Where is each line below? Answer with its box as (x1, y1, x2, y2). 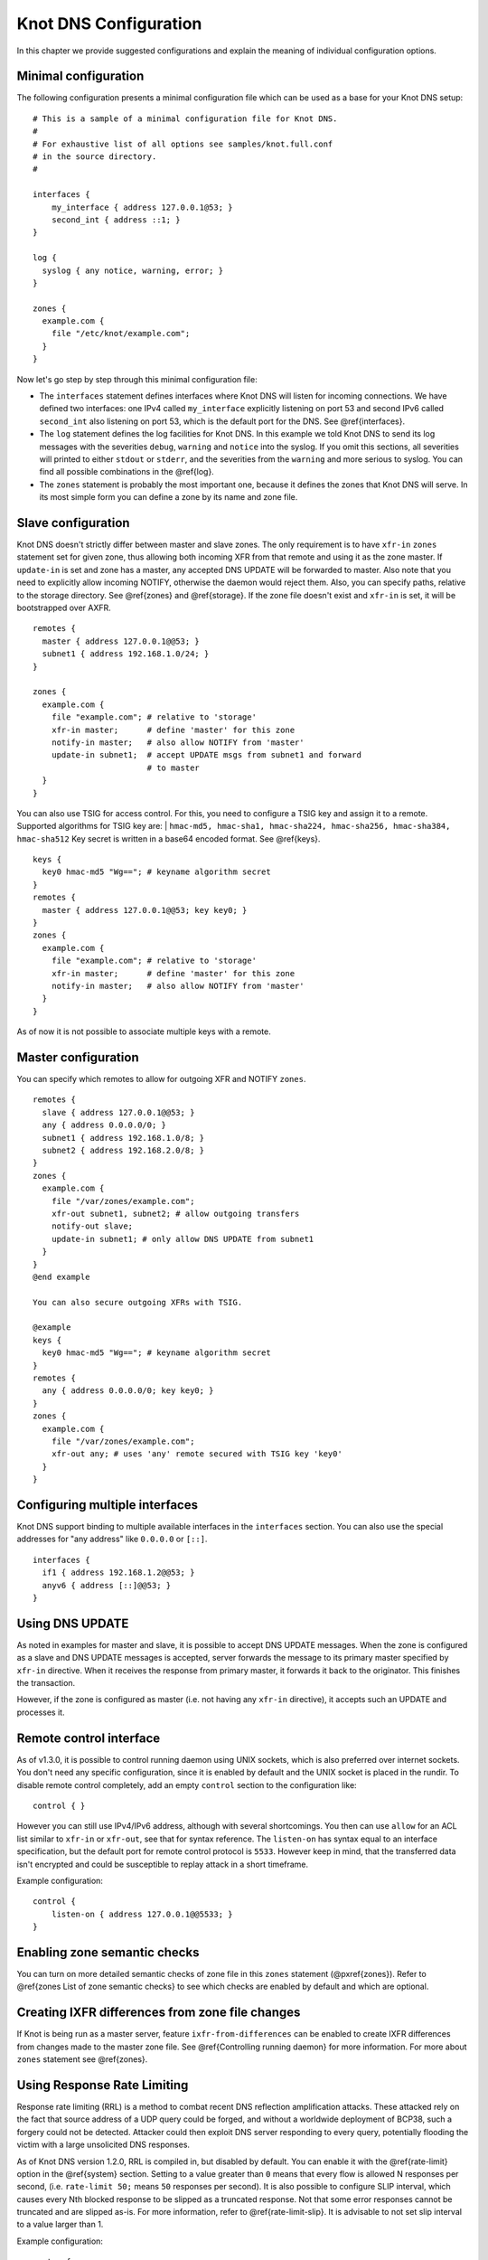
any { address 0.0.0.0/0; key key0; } (42, 1386, 214, 1396)
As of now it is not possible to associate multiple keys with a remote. (16, 1026, 271, 1037)
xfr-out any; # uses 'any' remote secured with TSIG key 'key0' (51, 1449, 343, 1459)
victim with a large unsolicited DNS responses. (16, 2139, 190, 2151)
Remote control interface (16, 1730, 161, 1746)
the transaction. (16, 1678, 76, 1689)
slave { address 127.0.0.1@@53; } (42, 1107, 195, 1117)
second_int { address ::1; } (51, 214, 181, 225)
